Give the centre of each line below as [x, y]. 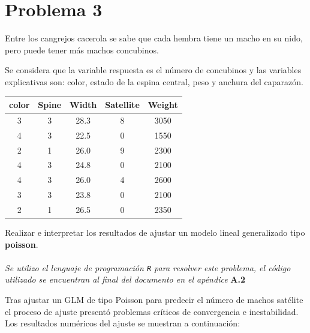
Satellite [122, 104]
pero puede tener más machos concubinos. [82, 49]
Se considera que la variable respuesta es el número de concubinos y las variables [153, 70]
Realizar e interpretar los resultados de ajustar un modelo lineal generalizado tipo [155, 232]
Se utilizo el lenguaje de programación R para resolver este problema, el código [148, 267]
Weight [163, 104]
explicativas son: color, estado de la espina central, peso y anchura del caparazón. [154, 81]
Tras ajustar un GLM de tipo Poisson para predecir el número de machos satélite [154, 300]
